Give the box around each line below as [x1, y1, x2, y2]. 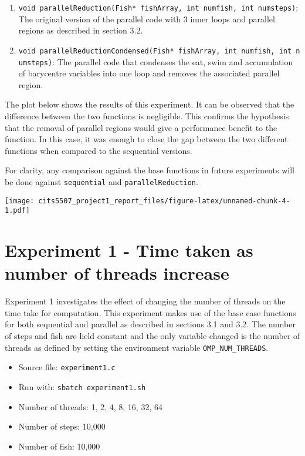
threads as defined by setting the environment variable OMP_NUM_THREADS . [5, 341, 269, 353]
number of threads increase [5, 261, 229, 285]
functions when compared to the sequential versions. [5, 144, 192, 156]
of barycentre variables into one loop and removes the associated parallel [18, 67, 280, 79]
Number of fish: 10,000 [18, 440, 100, 452]
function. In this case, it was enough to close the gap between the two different [5, 133, 288, 145]
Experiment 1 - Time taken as [5, 238, 253, 262]
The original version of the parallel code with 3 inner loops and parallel [18, 12, 275, 25]
